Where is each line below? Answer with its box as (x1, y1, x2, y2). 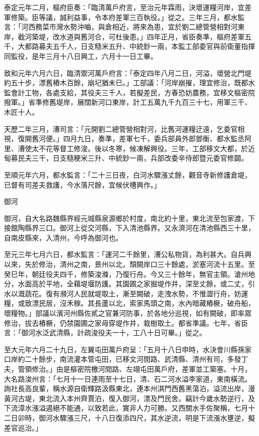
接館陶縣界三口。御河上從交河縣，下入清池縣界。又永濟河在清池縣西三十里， (4, 222, 255, 233)
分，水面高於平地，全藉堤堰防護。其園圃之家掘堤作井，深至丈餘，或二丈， (4, 278, 248, 289)
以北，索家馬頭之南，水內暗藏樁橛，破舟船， (108, 298, 255, 308)
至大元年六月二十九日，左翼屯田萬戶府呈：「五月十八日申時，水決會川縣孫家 (4, 344, 252, 354)
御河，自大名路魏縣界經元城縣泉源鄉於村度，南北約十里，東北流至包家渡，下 (4, 213, 255, 223)
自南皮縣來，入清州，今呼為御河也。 (4, 232, 123, 242)
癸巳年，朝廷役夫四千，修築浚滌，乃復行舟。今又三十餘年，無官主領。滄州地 (4, 268, 255, 279)
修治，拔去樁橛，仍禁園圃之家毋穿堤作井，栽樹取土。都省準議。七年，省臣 (4, 317, 248, 328)
